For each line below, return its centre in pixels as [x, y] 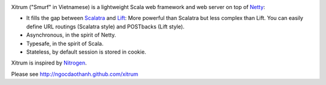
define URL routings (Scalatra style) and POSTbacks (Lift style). [105, 27]
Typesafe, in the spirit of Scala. [65, 43]
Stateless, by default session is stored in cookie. [86, 52]
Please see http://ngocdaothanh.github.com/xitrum [75, 74]
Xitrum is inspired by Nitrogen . [49, 63]
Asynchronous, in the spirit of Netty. [71, 35]
